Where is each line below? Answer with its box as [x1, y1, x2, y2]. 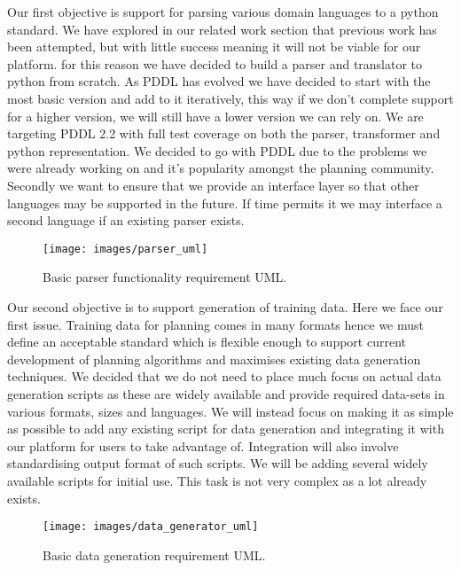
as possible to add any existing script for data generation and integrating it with [7, 419, 444, 438]
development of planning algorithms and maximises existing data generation [7, 349, 421, 368]
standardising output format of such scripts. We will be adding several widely [7, 454, 428, 472]
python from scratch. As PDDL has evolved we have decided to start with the [7, 72, 431, 90]
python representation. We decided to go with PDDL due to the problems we [7, 141, 427, 160]
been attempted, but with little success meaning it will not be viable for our [7, 37, 421, 56]
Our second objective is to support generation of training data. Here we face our [7, 297, 443, 316]
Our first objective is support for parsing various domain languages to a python [7, 3, 439, 20]
